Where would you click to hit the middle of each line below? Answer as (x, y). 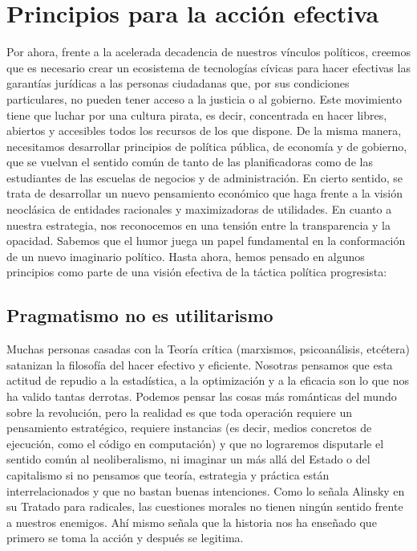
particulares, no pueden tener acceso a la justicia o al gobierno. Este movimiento (204, 98)
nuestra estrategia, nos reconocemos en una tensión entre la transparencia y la (198, 224)
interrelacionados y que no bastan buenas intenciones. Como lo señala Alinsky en (206, 490)
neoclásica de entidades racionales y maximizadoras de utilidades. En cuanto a (199, 209)
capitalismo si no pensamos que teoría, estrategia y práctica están (168, 474)
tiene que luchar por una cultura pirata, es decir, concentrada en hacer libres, (197, 114)
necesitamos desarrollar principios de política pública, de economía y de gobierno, (207, 146)
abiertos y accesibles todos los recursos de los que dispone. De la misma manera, (204, 131)
